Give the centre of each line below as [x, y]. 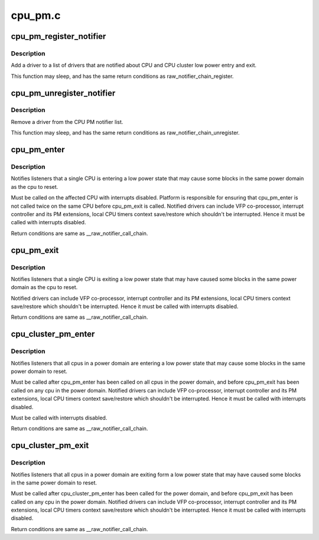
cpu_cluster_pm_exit [50, 446]
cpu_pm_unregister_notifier [63, 93]
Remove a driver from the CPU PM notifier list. [67, 122]
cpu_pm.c [36, 15]
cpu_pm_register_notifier [58, 36]
